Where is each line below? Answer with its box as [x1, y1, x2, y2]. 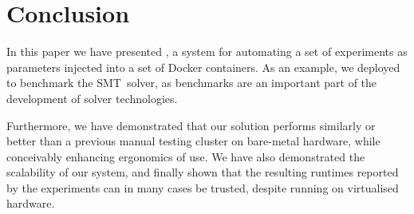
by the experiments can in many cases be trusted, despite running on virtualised [6, 179, 399, 196]
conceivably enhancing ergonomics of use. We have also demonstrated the [6, 148, 365, 164]
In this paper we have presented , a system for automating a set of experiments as [6, 43, 408, 60]
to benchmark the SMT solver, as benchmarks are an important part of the [6, 74, 377, 91]
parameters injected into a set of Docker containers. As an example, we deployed [6, 58, 400, 75]
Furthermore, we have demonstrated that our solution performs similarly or [6, 117, 376, 133]
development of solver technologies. [6, 89, 178, 106]
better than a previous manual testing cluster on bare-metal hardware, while [6, 133, 380, 149]
